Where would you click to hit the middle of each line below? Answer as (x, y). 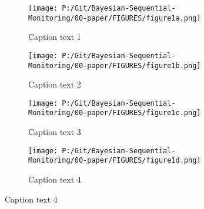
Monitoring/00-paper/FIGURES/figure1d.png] (115, 161)
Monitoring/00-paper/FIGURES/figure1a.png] (115, 18)
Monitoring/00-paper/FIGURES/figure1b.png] (115, 65)
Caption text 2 (55, 84)
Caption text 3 (55, 132)
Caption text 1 (55, 37)
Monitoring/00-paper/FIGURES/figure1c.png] (115, 113)
